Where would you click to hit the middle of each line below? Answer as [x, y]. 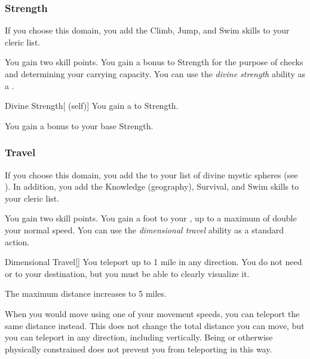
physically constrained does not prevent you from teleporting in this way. [139, 349]
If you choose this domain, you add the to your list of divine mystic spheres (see [151, 174]
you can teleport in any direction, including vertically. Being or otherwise [139, 337]
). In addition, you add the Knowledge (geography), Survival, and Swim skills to [152, 186]
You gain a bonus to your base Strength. [79, 125]
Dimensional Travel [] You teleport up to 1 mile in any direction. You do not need [154, 262]
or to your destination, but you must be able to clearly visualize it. [127, 273]
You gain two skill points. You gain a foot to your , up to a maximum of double [151, 218]
